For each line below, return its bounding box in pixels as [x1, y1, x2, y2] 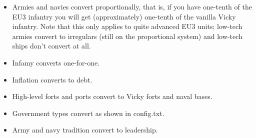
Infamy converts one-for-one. [12, 57, 100, 67]
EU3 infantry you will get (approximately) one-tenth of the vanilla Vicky [12, 11, 236, 21]
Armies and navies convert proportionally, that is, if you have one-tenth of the [12, 1, 252, 11]
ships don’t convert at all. [12, 40, 91, 51]
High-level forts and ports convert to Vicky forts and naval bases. [12, 91, 212, 101]
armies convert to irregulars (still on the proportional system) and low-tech [12, 30, 242, 41]
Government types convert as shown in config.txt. [12, 107, 164, 118]
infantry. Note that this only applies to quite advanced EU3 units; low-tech [12, 21, 242, 31]
